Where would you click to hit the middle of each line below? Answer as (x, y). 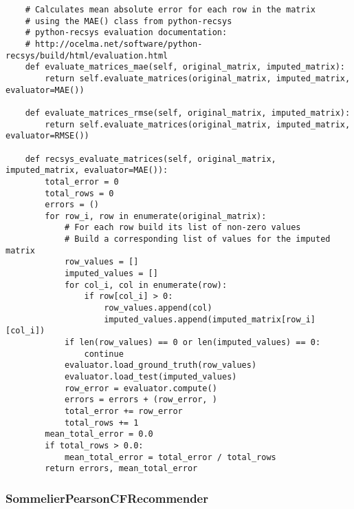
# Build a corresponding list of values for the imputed (197, 239)
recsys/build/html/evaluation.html (87, 55)
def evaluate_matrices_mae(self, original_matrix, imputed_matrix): (185, 67)
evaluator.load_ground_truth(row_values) (161, 365)
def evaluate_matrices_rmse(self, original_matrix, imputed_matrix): (188, 113)
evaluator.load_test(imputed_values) (151, 377)
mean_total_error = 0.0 (99, 434)
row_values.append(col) (158, 308)
